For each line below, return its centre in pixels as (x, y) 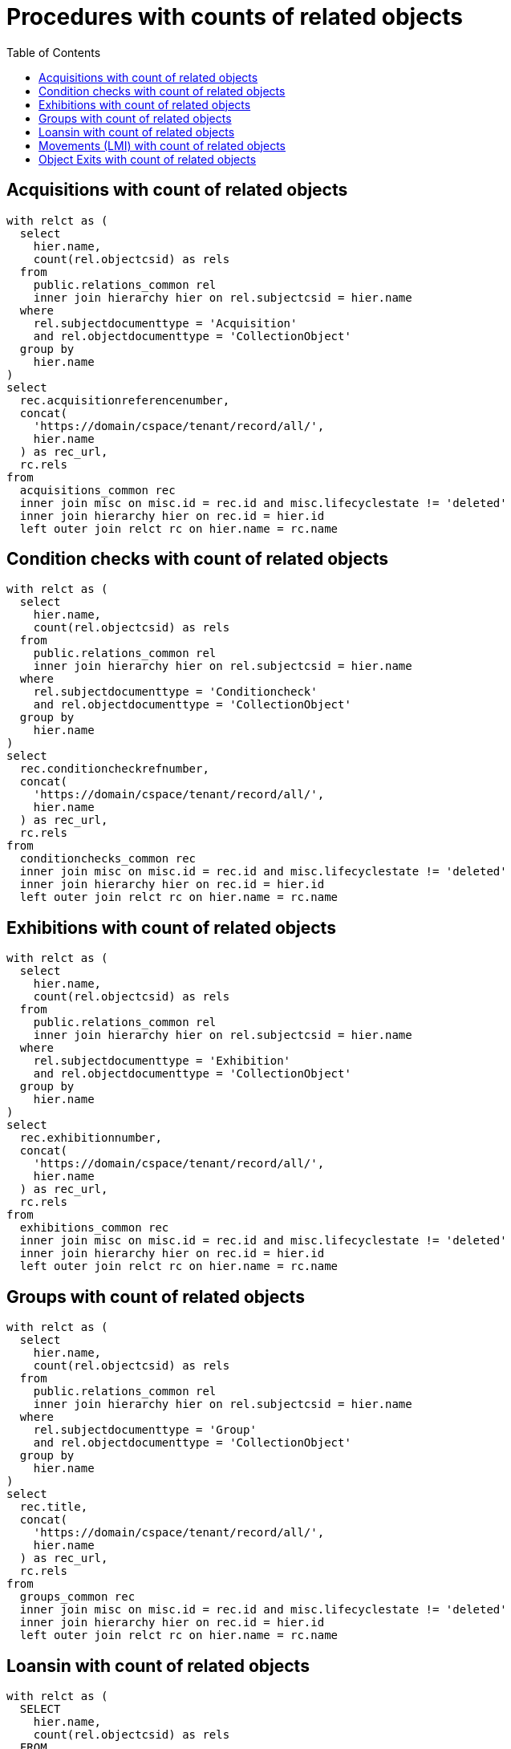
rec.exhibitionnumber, (91, 1138)
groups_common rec (77, 1597)
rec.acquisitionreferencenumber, (125, 400)
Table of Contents (54, 52)
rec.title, (54, 1507)
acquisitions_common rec (97, 490)
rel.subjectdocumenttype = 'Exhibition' (162, 1061)
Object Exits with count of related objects (148, 159)
